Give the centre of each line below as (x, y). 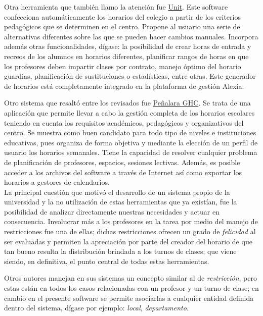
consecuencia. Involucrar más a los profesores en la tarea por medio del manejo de (131, 221)
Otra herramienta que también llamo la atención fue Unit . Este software (116, 7)
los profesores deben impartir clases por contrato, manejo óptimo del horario (123, 66)
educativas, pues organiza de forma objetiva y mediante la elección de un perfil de (131, 142)
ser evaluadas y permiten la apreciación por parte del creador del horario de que (128, 241)
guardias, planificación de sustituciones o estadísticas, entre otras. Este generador (130, 76)
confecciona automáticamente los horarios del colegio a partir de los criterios (122, 16)
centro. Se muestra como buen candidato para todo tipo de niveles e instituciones (130, 133)
